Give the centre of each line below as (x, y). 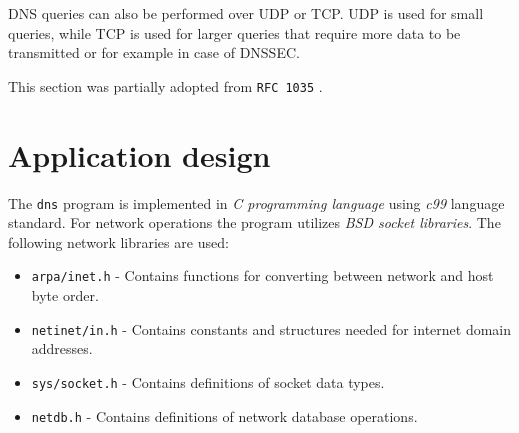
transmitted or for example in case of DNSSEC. (154, 52)
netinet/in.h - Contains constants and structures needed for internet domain (271, 328)
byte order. (65, 295)
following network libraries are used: (118, 241)
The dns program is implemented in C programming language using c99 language (256, 202)
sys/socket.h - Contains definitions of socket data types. (208, 381)
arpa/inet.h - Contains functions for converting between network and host (262, 275)
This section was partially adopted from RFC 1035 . (165, 85)
